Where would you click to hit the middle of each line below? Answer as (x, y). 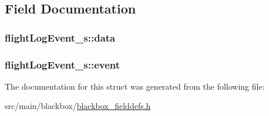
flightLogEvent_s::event (63, 64)
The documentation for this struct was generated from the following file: (135, 86)
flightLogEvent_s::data (60, 37)
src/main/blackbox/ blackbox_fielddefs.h (78, 106)
